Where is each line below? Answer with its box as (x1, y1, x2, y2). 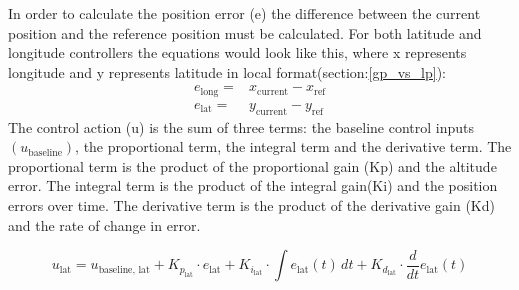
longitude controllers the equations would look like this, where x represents (8, 42, 467, 63)
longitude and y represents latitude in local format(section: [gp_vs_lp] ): (8, 61, 446, 82)
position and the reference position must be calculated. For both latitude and (8, 22, 482, 43)
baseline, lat (98, 264, 150, 275)
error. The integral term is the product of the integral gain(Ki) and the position (8, 175, 498, 196)
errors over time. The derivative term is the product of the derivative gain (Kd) (8, 195, 495, 216)
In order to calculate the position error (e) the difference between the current (8, 3, 481, 23)
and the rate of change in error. (8, 214, 201, 235)
